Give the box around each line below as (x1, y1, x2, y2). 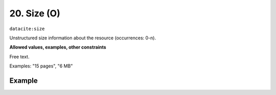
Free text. (9, 54, 30, 60)
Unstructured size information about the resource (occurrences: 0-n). (9, 35, 156, 41)
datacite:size (9, 26, 45, 32)
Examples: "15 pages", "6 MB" (9, 63, 73, 69)
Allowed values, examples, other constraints (9, 44, 107, 51)
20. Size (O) (9, 8, 61, 19)
